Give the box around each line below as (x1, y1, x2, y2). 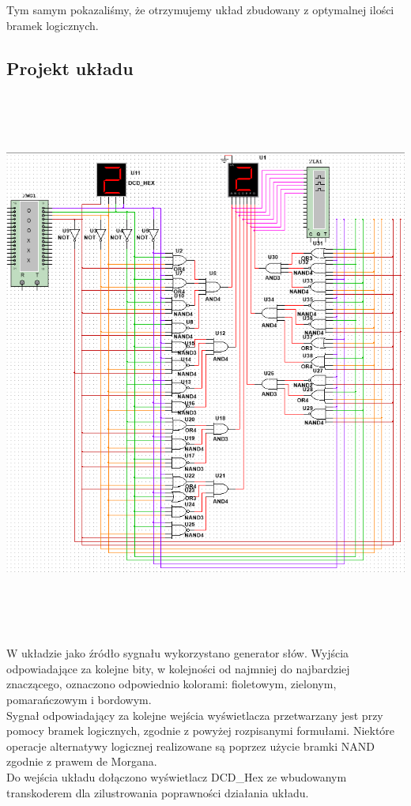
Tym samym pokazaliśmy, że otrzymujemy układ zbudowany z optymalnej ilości (6, 2, 394, 17)
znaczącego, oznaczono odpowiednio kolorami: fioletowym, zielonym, (6, 676, 337, 692)
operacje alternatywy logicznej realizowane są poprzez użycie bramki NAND (6, 737, 375, 754)
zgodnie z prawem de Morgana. (6, 753, 157, 770)
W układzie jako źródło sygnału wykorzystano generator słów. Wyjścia (6, 645, 349, 661)
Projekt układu (6, 55, 134, 80)
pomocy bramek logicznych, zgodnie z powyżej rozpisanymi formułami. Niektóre (6, 722, 395, 739)
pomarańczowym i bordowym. (6, 691, 152, 708)
